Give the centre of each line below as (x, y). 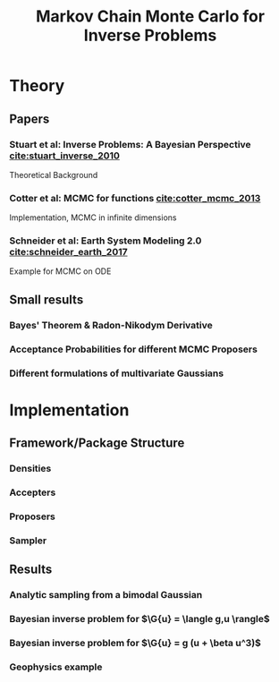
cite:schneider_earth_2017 (68, 252)
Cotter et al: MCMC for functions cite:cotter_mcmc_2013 (135, 198)
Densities (30, 469)
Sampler (28, 541)
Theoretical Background (54, 175)
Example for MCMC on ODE (60, 271)
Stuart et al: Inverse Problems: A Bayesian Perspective (131, 144)
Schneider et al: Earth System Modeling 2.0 (106, 241)
